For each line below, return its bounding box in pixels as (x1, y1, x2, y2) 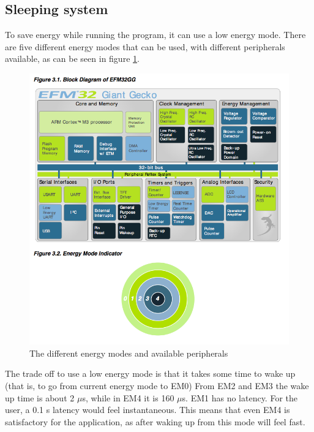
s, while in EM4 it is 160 (82, 391, 174, 404)
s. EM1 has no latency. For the (182, 391, 297, 404)
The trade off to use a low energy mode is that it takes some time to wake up (5, 367, 296, 380)
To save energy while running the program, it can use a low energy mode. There (5, 28, 306, 41)
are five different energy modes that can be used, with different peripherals (5, 40, 285, 53)
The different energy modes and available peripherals (29, 346, 228, 359)
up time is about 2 (5, 391, 75, 404)
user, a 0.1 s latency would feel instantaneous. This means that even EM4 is (5, 403, 290, 416)
